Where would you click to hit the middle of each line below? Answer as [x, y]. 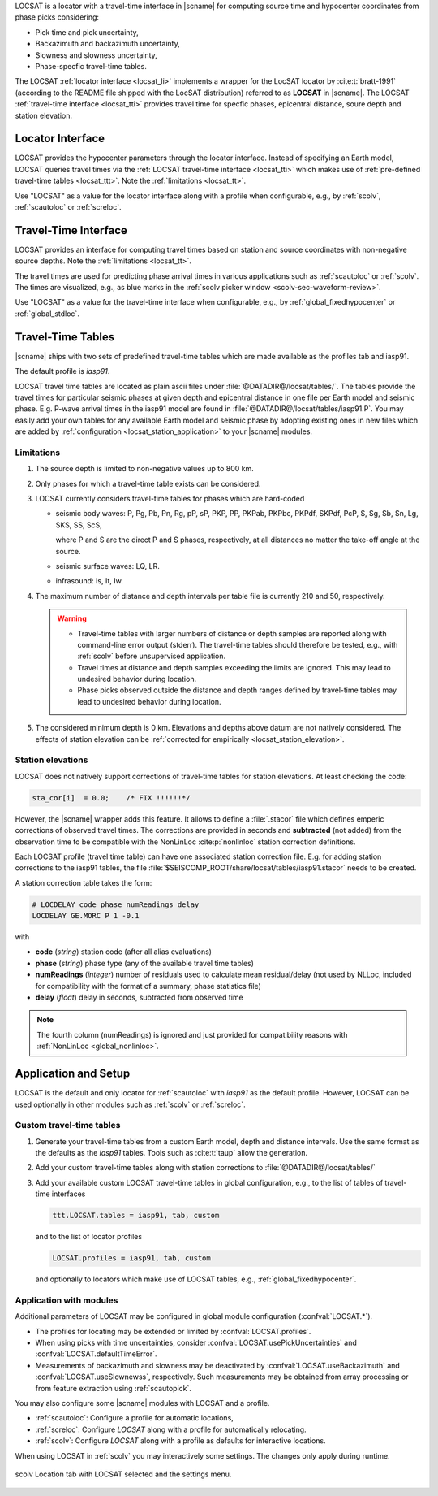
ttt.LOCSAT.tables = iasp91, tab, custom [136, 1216]
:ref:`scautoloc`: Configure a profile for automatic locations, [135, 1418]
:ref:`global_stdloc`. [47, 314]
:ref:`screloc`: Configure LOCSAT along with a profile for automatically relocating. [171, 1429]
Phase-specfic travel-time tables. [91, 66]
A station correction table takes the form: [84, 882]
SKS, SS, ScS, [79, 525]
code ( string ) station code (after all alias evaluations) [124, 952]
